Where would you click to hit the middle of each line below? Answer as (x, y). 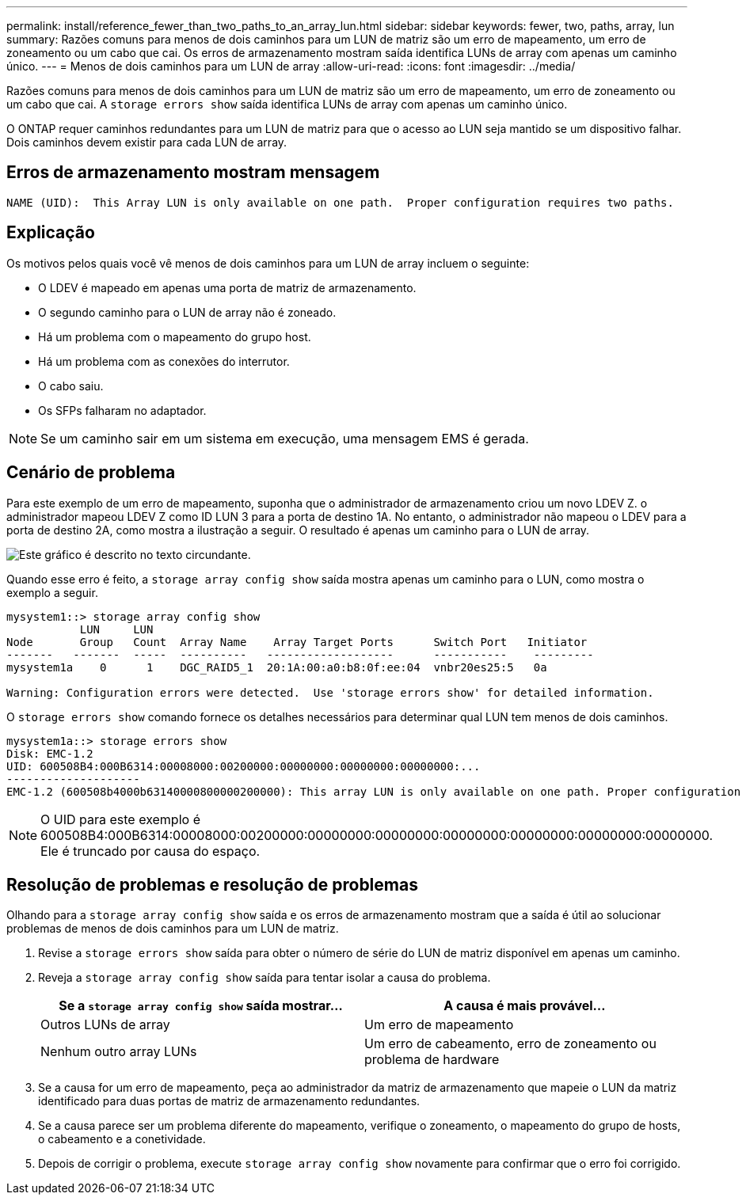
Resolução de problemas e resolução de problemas (212, 884)
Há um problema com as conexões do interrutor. (164, 361)
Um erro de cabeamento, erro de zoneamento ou (510, 1044)
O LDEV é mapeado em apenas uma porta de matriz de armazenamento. (227, 287)
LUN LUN (116, 629)
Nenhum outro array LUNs (119, 1052)
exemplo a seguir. (52, 592)
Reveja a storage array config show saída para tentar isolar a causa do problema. (265, 978)
